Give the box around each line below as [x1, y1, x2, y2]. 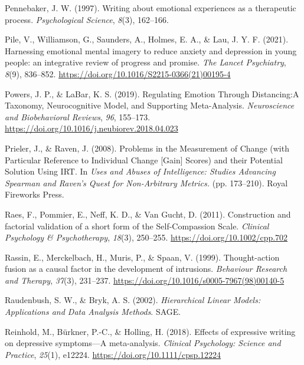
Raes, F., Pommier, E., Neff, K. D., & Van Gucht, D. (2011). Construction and [5, 208, 291, 220]
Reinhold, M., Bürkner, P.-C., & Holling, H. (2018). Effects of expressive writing [5, 325, 296, 337]
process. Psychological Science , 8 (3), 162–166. [5, 13, 169, 25]
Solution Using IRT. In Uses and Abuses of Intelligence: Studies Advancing [5, 165, 276, 177]
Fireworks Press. [5, 188, 64, 200]
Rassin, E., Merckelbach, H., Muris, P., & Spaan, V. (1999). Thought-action [5, 251, 280, 263]
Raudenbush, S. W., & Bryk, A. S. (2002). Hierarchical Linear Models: [5, 294, 261, 306]
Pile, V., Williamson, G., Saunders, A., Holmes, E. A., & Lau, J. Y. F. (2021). [5, 33, 289, 45]
